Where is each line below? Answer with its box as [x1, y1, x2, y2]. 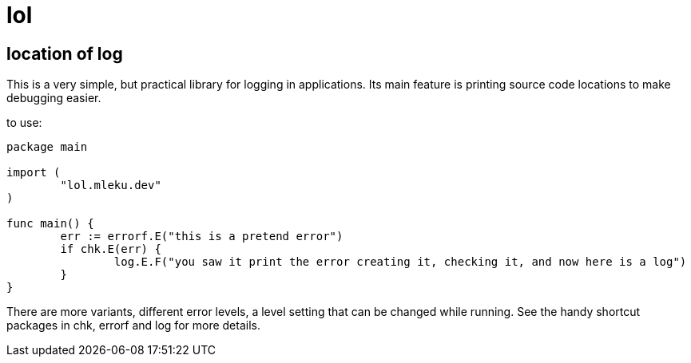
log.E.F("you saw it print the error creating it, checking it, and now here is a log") [113, 255, 687, 269]
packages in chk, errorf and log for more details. [6, 318, 260, 333]
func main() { [6, 217, 94, 231]
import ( [6, 166, 61, 180]
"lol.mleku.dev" [60, 179, 161, 192]
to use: [6, 116, 42, 130]
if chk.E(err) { [60, 243, 161, 256]
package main [6, 140, 88, 154]
